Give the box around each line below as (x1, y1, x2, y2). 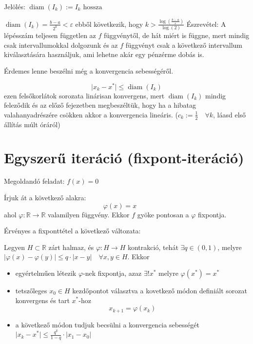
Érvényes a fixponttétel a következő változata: (4, 226, 141, 236)
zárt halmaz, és (48, 242, 94, 252)
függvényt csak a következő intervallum (125, 39, 242, 50)
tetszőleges (15, 285, 47, 295)
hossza (83, 4, 102, 11)
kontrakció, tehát (127, 242, 178, 252)
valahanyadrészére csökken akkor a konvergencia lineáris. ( (4, 109, 178, 119)
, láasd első (213, 109, 246, 119)
